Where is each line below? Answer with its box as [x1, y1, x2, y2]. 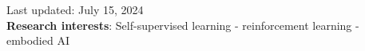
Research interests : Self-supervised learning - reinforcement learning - [6, 16, 359, 33]
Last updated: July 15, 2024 [6, 2, 144, 18]
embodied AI [6, 32, 69, 49]
